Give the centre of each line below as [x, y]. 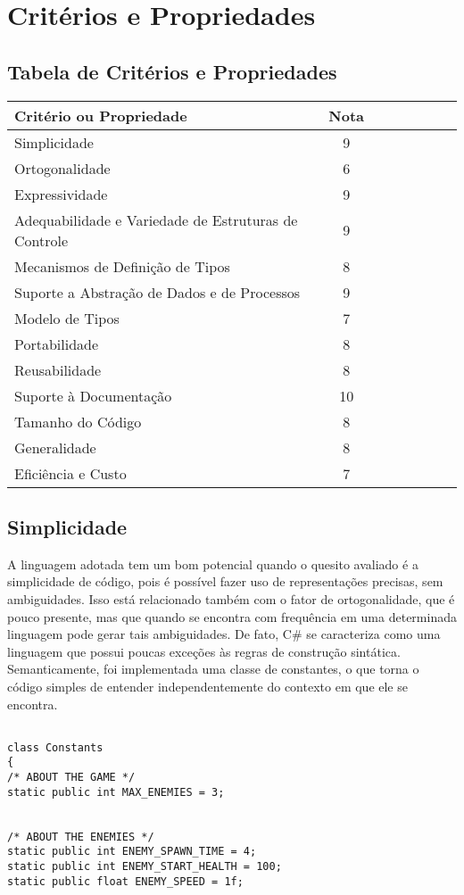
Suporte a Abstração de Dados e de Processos [157, 292]
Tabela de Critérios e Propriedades [172, 71]
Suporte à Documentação [93, 395]
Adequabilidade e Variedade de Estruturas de [156, 220]
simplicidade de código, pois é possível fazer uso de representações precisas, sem [225, 581]
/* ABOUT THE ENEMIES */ [81, 837]
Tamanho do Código [78, 421]
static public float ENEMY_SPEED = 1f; [125, 881]
